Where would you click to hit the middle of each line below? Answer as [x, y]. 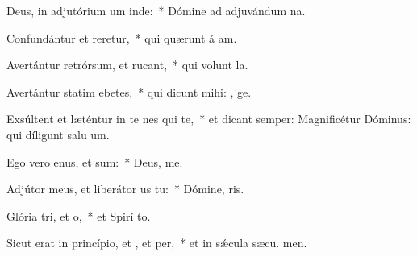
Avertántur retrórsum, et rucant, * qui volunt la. [127, 65]
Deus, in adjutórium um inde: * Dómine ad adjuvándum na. [156, 10]
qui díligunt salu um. [58, 134]
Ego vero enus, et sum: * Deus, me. [95, 161]
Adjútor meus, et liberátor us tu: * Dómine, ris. [125, 189]
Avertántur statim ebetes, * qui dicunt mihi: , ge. [129, 91]
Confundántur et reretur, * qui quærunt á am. [122, 37]
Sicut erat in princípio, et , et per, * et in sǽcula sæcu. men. [157, 243]
